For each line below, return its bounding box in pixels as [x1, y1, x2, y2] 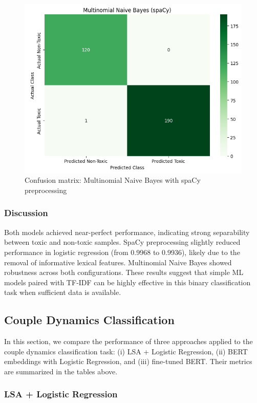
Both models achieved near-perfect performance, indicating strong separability [4, 226, 250, 237]
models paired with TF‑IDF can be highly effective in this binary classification [4, 277, 251, 287]
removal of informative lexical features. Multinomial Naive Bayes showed [4, 257, 232, 267]
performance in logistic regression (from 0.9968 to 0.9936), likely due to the [4, 246, 240, 257]
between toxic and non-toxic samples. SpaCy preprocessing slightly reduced [4, 237, 241, 247]
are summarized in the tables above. [4, 366, 118, 376]
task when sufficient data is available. [4, 287, 121, 298]
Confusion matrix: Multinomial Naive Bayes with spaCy [25, 175, 201, 185]
